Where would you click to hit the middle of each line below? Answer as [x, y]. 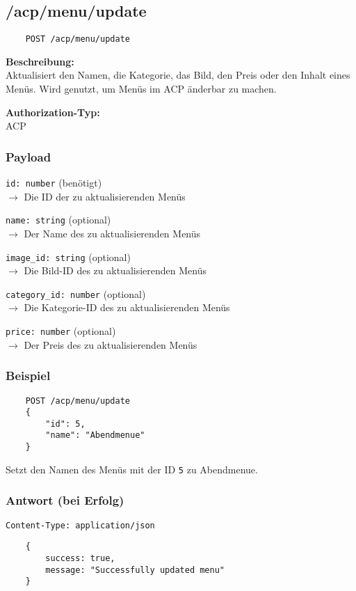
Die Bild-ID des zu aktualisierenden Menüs [115, 270]
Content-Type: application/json [80, 525]
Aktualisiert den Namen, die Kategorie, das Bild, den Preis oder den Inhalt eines [178, 75]
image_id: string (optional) [68, 257]
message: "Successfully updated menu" [135, 570]
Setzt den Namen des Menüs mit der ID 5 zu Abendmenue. [132, 469]
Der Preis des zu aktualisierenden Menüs [111, 344]
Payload [29, 156]
